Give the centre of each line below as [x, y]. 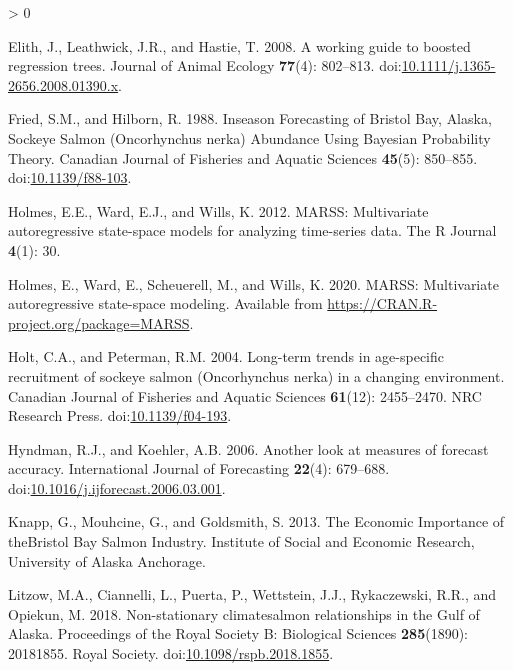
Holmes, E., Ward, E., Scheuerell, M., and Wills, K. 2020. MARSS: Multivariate [253, 283]
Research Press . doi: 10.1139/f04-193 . [120, 415]
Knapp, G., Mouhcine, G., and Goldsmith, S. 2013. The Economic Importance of [256, 521]
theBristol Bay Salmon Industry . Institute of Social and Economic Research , [241, 541]
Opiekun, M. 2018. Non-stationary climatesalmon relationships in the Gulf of [244, 613]
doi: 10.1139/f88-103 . [70, 177]
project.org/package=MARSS [99, 322]
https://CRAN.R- [382, 303]
